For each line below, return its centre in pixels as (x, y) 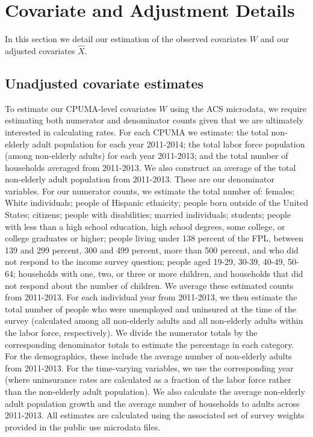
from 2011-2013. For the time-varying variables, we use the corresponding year (149, 367)
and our (275, 39)
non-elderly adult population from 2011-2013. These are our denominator (140, 179)
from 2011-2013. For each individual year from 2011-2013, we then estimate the (151, 297)
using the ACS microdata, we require (238, 108)
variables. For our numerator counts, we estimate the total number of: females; (150, 191)
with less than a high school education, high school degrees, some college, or (145, 226)
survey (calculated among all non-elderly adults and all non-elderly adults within (154, 321)
